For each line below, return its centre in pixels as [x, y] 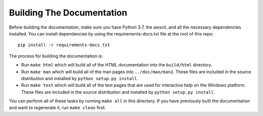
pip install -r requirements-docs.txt [64, 45]
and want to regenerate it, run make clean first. [57, 108]
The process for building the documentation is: [56, 56]
